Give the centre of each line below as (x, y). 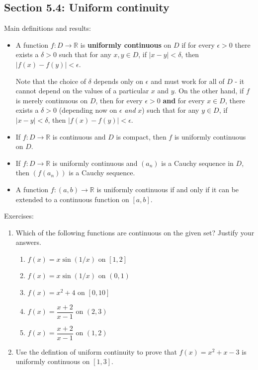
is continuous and (79, 136)
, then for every (119, 100)
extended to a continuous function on (72, 199)
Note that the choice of (51, 81)
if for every (198, 44)
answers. (28, 242)
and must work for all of (188, 81)
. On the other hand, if (209, 91)
